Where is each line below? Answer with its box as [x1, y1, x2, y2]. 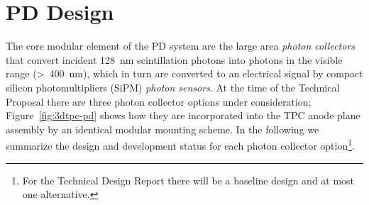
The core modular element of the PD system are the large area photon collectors [6, 38, 356, 53]
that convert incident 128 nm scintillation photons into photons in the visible [6, 52, 343, 67]
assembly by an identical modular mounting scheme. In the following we [6, 121, 319, 136]
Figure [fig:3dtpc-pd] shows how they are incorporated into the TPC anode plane [6, 108, 360, 123]
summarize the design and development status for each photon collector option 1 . [6, 136, 355, 153]
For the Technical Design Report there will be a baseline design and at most [22, 172, 355, 187]
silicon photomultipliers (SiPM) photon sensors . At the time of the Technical [6, 79, 340, 94]
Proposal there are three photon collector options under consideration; [6, 94, 312, 109]
